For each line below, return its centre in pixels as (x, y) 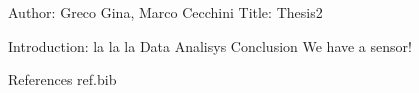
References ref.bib (62, 79)
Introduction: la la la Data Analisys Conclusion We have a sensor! (210, 45)
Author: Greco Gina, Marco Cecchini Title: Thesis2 (165, 12)
